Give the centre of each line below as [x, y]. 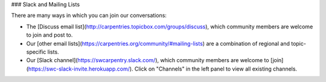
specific [36, 52]
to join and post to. [50, 35]
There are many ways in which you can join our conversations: [89, 16]
